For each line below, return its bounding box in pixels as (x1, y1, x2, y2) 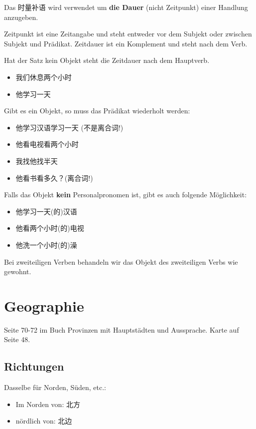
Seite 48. (4, 334, 30, 345)
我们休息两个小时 (15, 71, 72, 82)
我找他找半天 (15, 155, 58, 166)
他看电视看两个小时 (15, 139, 79, 149)
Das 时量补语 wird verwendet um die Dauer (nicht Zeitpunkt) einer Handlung (4, 2, 248, 12)
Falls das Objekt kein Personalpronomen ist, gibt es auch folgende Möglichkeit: (4, 189, 247, 200)
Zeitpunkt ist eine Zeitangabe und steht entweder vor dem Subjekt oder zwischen (4, 28, 252, 39)
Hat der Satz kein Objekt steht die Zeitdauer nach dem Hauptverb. (4, 55, 210, 65)
